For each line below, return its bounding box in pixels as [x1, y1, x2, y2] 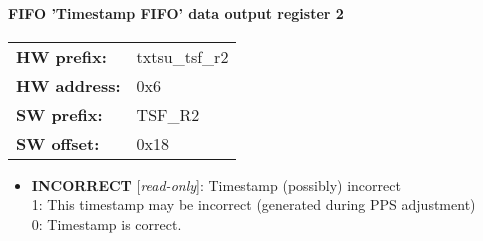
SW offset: [16, 131, 100, 155]
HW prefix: [16, 44, 107, 68]
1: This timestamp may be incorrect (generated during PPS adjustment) [31, 194, 476, 215]
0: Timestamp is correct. [31, 213, 182, 234]
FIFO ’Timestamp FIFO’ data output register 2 [8, 2, 344, 23]
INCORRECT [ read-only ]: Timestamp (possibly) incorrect [31, 174, 401, 195]
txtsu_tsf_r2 [136, 44, 229, 68]
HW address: [16, 73, 121, 97]
